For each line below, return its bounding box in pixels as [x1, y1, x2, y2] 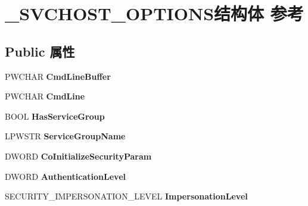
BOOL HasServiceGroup [5, 110, 105, 122]
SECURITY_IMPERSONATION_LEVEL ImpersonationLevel [5, 190, 248, 202]
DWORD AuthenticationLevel [5, 170, 126, 182]
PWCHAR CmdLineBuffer [5, 70, 111, 82]
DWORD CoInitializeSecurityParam [5, 149, 152, 162]
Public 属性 [5, 42, 75, 60]
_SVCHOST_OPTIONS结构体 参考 [5, 1, 304, 26]
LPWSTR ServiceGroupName [5, 130, 126, 142]
